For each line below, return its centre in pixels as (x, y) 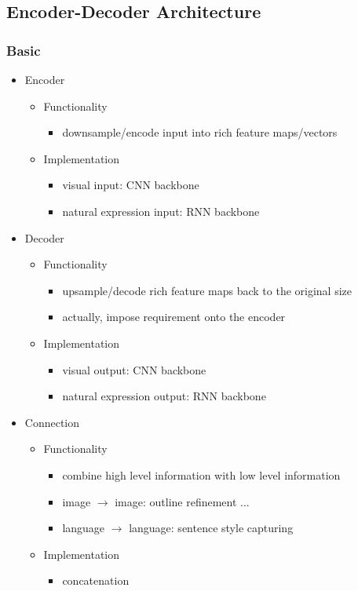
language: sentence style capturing (211, 528)
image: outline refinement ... (182, 501)
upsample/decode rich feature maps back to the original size (207, 290)
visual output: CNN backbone (134, 369)
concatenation (96, 580)
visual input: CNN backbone (131, 185)
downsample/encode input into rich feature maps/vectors (200, 132)
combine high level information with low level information (201, 474)
